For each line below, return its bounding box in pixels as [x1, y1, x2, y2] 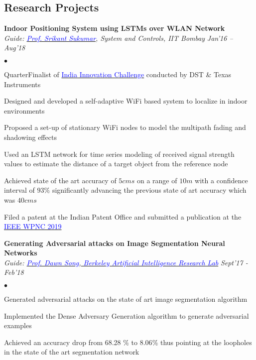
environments [4, 105, 45, 116]
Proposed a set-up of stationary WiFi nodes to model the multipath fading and [4, 122, 246, 132]
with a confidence [195, 175, 248, 185]
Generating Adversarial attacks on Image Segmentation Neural [4, 238, 225, 248]
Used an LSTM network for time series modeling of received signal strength [4, 148, 235, 159]
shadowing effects [4, 131, 57, 142]
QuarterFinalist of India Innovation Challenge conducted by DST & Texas [4, 69, 232, 79]
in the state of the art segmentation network [4, 347, 139, 357]
